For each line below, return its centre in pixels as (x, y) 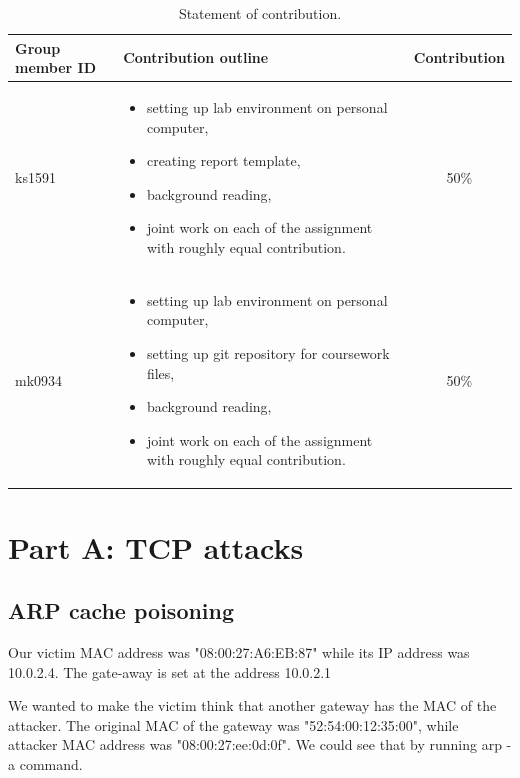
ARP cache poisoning (121, 610)
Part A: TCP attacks (156, 546)
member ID (55, 67)
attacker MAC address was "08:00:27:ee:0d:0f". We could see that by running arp (255, 744)
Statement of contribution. (260, 13)
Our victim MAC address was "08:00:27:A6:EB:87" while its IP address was (239, 652)
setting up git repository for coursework (268, 353)
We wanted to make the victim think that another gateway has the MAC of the (252, 705)
